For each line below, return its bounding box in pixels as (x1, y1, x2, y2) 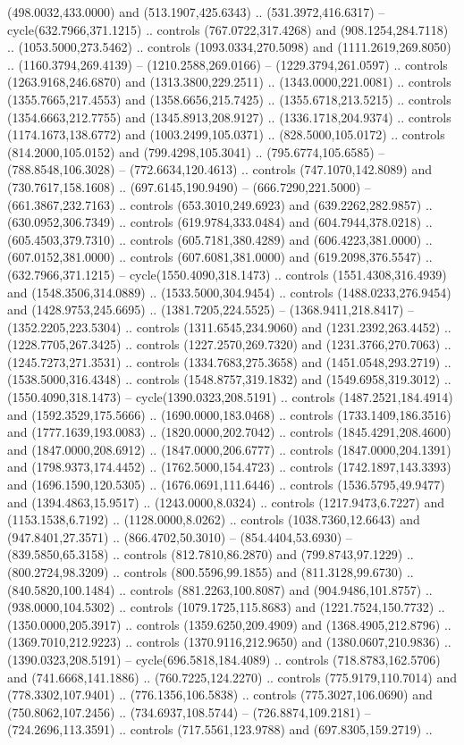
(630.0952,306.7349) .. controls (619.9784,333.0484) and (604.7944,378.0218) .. (7, 213, 433, 231)
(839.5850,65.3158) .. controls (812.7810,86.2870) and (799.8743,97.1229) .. (7, 545, 414, 564)
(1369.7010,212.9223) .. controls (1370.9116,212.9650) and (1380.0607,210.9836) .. (7, 632, 451, 651)
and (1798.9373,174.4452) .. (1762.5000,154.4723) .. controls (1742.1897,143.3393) (7, 457, 451, 476)
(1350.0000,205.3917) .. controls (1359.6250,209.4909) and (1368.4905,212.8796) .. (7, 615, 451, 633)
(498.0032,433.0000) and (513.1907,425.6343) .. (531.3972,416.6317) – (7, 3, 385, 21)
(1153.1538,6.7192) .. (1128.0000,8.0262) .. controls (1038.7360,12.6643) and (7, 510, 420, 529)
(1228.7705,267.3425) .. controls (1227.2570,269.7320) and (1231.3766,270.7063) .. (7, 335, 451, 354)
